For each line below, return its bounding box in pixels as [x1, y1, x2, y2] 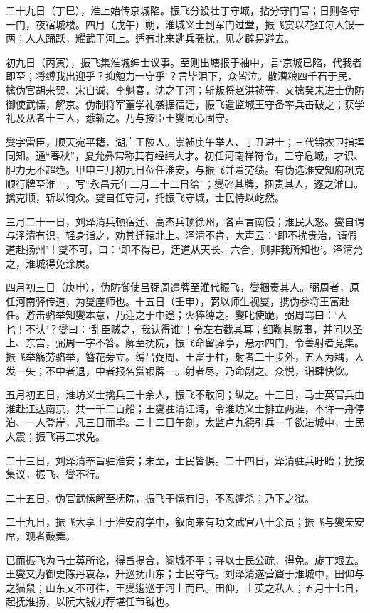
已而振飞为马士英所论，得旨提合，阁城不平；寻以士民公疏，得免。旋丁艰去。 [6, 552, 364, 567]
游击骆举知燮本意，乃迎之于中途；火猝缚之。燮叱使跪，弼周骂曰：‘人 [25, 307, 347, 322]
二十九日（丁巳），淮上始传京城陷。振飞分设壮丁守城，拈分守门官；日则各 [6, 3, 349, 17]
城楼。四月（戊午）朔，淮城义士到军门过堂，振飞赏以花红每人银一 [55, 16, 364, 31]
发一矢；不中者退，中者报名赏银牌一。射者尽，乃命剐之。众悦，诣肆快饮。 [6, 363, 354, 378]
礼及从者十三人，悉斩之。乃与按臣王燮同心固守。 [6, 110, 235, 125]
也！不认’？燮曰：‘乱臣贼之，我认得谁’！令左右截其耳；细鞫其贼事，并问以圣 [6, 321, 363, 336]
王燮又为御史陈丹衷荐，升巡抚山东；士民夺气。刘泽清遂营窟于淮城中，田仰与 [6, 566, 364, 581]
